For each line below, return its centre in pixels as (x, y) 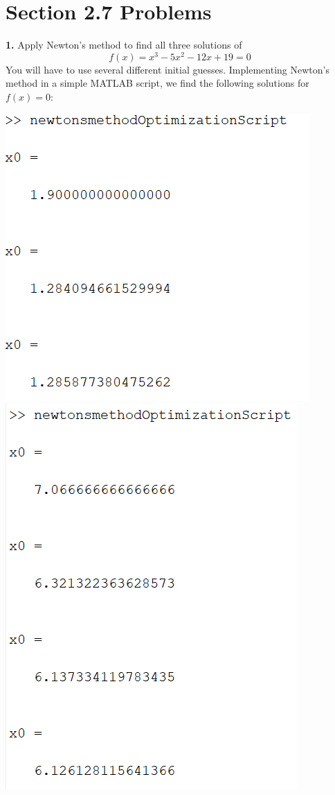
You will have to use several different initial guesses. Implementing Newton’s (167, 69)
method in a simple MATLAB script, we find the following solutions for (157, 83)
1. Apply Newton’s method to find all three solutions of (124, 45)
